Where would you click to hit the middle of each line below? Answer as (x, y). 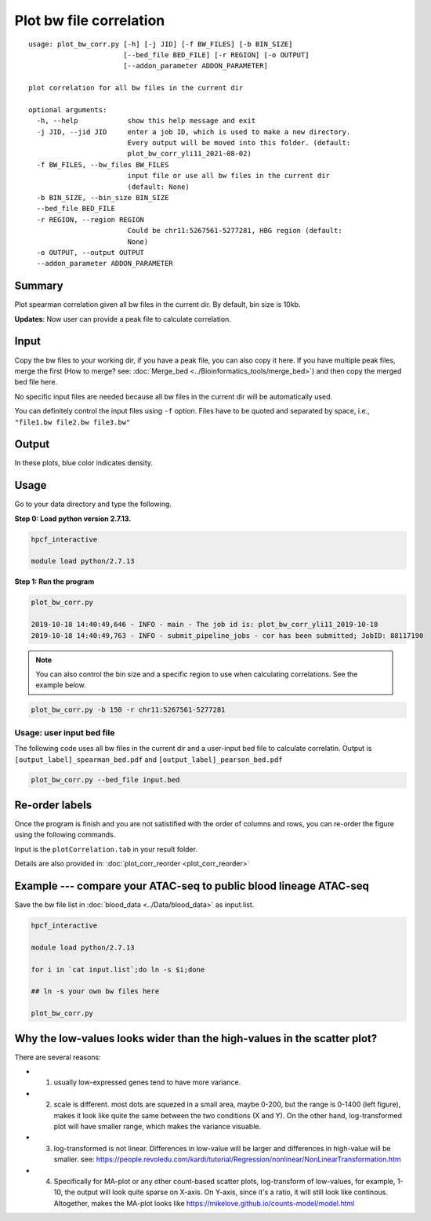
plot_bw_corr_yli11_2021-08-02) (190, 154)
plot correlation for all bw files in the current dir (136, 88)
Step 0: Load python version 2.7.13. (73, 519)
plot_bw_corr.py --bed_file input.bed (105, 780)
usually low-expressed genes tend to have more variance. (147, 1082)
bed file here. (36, 382)
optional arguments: (68, 109)
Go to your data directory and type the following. (93, 504)
